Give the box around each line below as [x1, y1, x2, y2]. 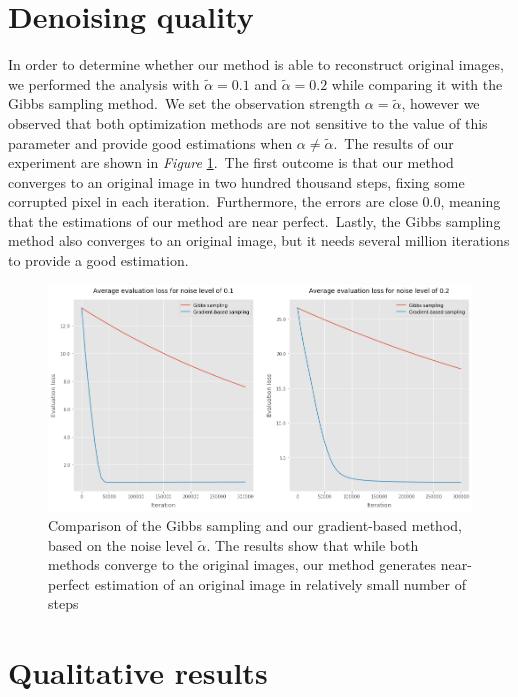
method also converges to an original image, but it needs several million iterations [8, 230, 510, 251]
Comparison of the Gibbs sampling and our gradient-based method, [48, 515, 462, 536]
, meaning [440, 191, 501, 212]
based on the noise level [48, 534, 193, 555]
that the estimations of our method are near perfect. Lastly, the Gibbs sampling [8, 210, 501, 231]
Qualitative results [8, 652, 268, 693]
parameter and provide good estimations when [8, 132, 293, 153]
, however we [401, 93, 480, 114]
